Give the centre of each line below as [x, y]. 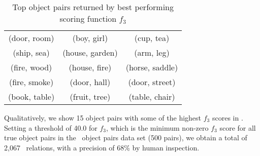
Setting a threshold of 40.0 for [51, 127]
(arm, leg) [152, 52]
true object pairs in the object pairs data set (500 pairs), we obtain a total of [126, 138]
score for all [238, 127]
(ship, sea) [31, 52]
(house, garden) [90, 52]
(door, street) [152, 82]
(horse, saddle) [152, 67]
